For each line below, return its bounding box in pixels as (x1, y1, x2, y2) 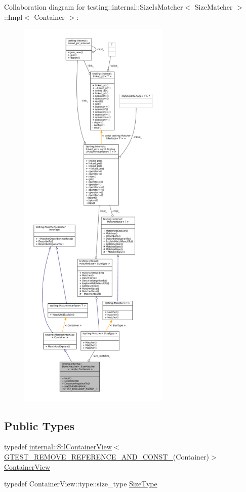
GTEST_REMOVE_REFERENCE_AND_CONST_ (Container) (4, 451, 210, 462)
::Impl (4, 11, 23, 22)
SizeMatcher (194, 2, 233, 12)
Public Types (4, 417, 75, 433)
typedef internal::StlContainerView (4, 441, 112, 452)
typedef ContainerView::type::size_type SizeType (4, 478, 157, 489)
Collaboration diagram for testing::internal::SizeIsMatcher (4, 2, 183, 12)
